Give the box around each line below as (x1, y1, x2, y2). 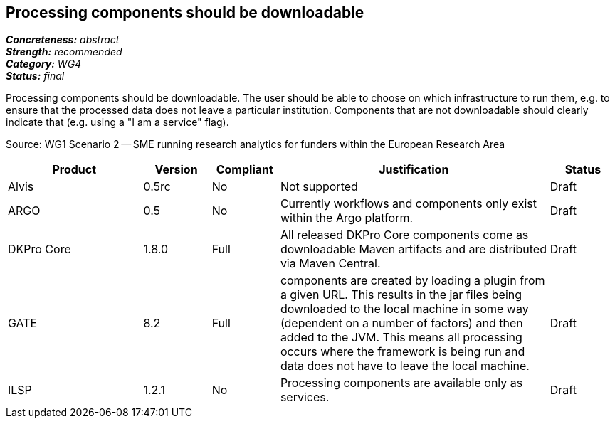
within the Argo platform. (280, 211, 414, 226)
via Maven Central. (280, 256, 381, 271)
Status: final (6, 70, 65, 83)
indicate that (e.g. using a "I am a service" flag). (6, 116, 229, 129)
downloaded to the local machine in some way (280, 302, 529, 317)
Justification (379, 162, 449, 177)
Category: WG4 (6, 58, 82, 70)
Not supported (280, 179, 358, 194)
